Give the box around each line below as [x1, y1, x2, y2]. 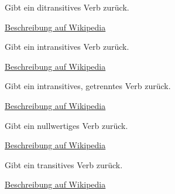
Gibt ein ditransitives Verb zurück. [5, 1, 129, 13]
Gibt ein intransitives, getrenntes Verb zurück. [5, 80, 171, 92]
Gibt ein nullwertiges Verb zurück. [5, 119, 128, 131]
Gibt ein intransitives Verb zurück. [5, 40, 129, 53]
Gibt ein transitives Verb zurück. [5, 158, 123, 171]
